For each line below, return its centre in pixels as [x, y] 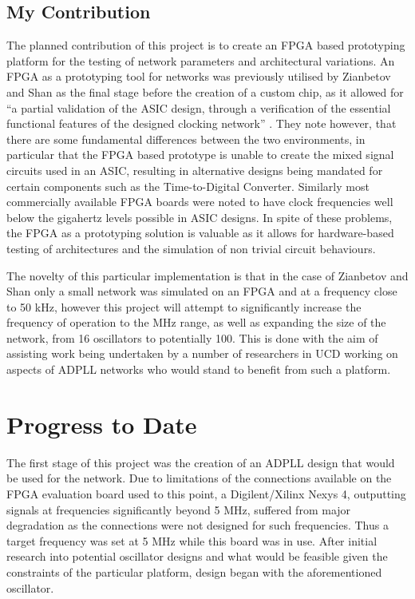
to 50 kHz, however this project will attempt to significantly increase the [184, 306]
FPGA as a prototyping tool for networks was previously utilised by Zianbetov [199, 76]
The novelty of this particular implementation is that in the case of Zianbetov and [207, 275]
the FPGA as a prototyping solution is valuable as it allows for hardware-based [200, 233]
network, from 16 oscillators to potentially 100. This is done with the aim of [192, 337]
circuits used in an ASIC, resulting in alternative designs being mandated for [195, 170]
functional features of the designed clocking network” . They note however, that [202, 123]
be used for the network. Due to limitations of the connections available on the [199, 478]
